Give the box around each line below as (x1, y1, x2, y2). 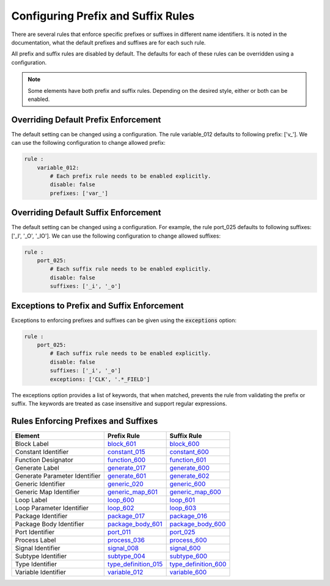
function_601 (169, 455, 207, 464)
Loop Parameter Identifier (15, 504, 89, 512)
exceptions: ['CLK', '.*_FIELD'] (50, 376, 150, 383)
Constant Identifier (15, 447, 69, 456)
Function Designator (15, 455, 73, 464)
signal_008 (107, 544, 139, 552)
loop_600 (107, 496, 134, 504)
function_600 (107, 455, 146, 464)
